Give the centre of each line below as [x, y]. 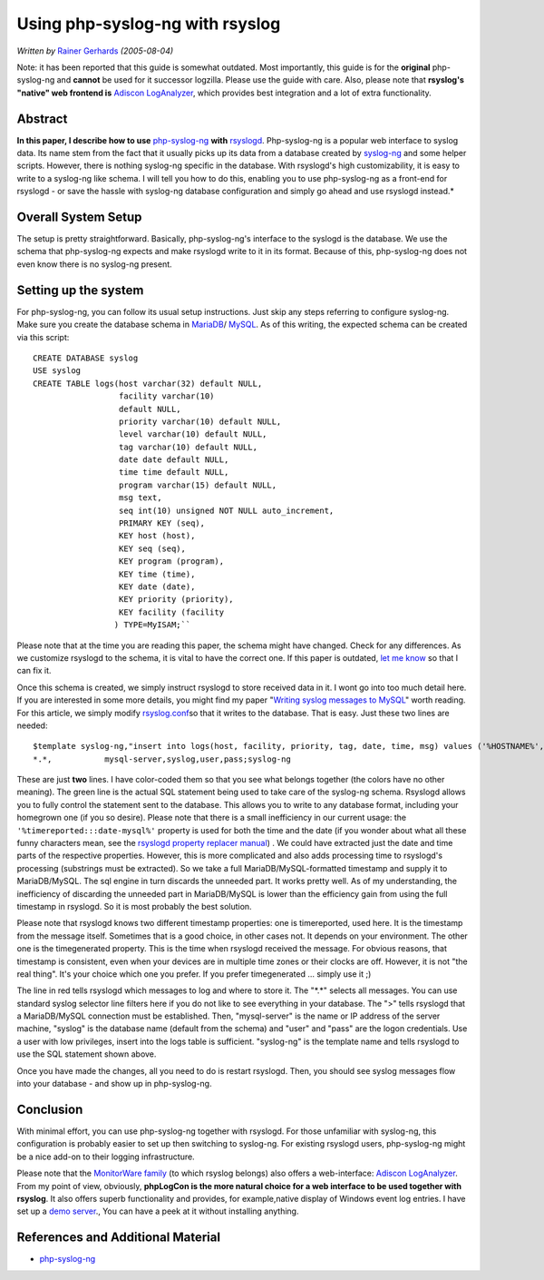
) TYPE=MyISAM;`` [152, 625]
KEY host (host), [157, 536]
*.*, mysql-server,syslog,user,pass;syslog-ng [162, 759]
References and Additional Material [119, 1238]
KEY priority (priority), [176, 600]
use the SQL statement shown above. [87, 1054]
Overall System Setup [79, 217]
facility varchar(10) [166, 396]
